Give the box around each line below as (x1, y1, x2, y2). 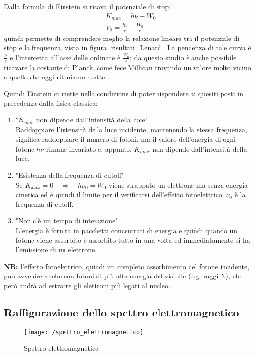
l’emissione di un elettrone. (15, 244, 97, 255)
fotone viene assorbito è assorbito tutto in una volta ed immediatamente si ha (15, 235, 250, 245)
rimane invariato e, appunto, (46, 143, 132, 154)
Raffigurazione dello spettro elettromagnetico (4, 304, 239, 319)
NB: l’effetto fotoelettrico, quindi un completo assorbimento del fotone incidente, (4, 261, 250, 271)
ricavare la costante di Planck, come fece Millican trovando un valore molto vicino (4, 62, 251, 72)
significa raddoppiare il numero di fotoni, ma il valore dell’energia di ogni (15, 134, 236, 144)
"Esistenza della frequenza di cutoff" (15, 170, 124, 180)
